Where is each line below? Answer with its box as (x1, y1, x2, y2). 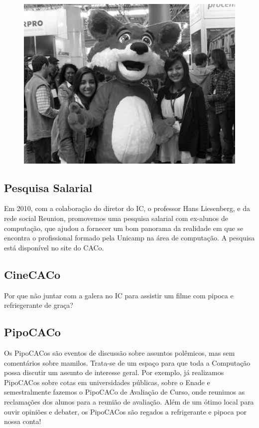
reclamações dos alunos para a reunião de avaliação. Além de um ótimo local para (4, 397, 254, 407)
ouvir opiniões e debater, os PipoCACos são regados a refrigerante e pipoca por (4, 406, 247, 417)
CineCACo (4, 266, 61, 282)
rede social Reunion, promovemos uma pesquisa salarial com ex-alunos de (4, 213, 228, 223)
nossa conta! (4, 416, 41, 427)
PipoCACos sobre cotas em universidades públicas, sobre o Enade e (4, 377, 210, 387)
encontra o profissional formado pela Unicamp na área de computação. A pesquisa (4, 232, 255, 243)
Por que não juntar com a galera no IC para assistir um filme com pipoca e (4, 290, 234, 300)
